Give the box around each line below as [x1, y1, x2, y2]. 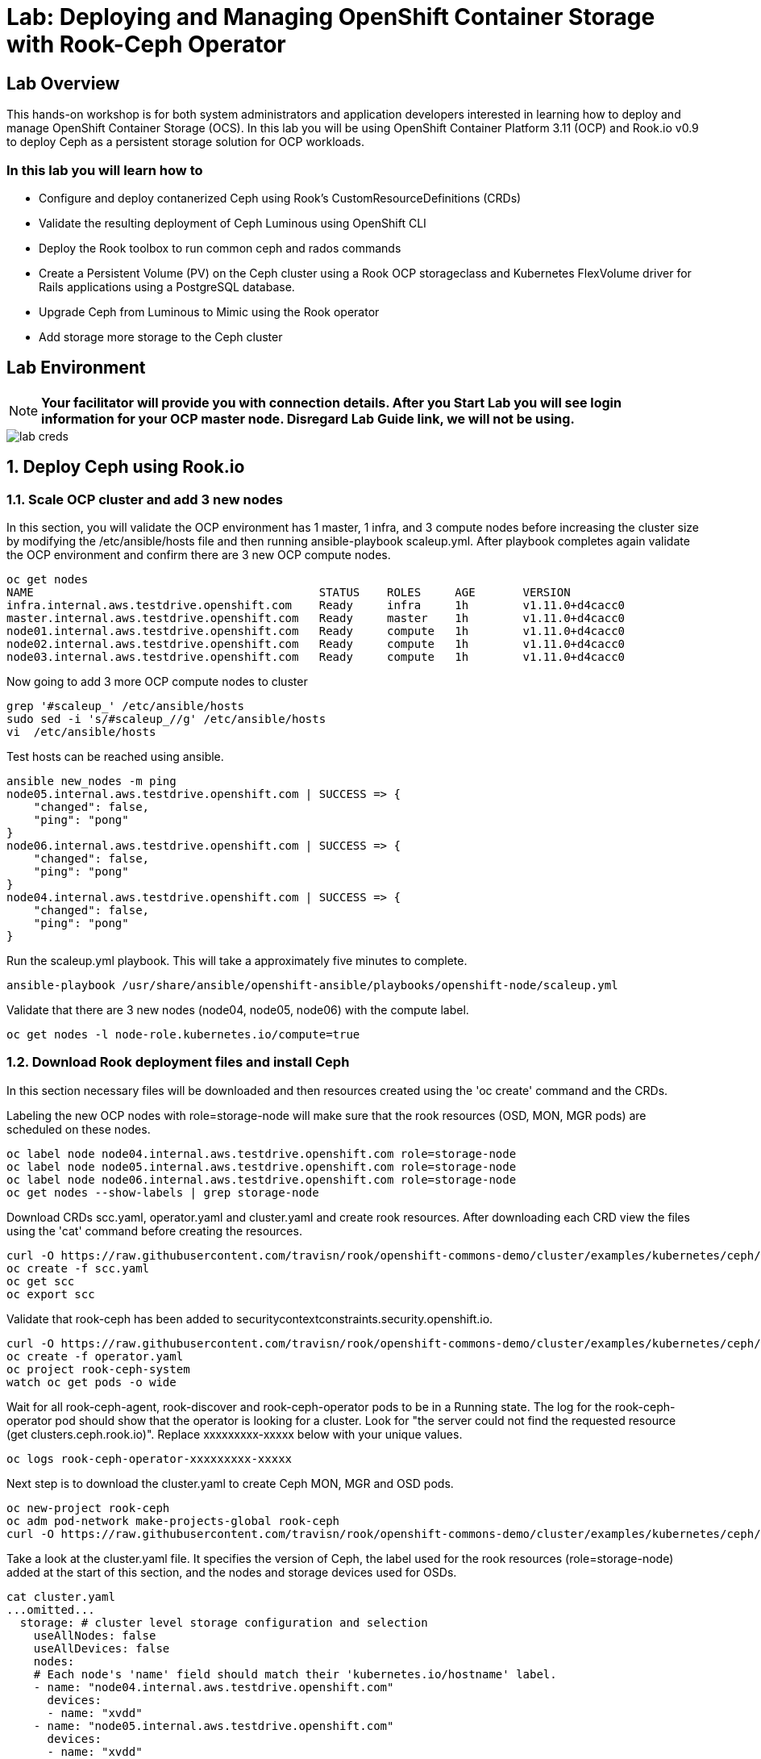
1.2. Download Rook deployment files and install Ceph [6, 1054, 350, 1071]
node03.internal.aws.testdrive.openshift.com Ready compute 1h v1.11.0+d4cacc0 [6, 650, 626, 663]
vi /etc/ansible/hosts [6, 725, 156, 738]
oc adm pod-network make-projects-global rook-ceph [6, 1514, 340, 1527]
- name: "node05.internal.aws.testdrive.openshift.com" [33, 1719, 394, 1732]
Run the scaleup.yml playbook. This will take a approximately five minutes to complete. [6, 953, 468, 967]
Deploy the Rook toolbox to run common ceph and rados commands [39, 240, 401, 255]
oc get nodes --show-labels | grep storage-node [6, 1185, 319, 1199]
